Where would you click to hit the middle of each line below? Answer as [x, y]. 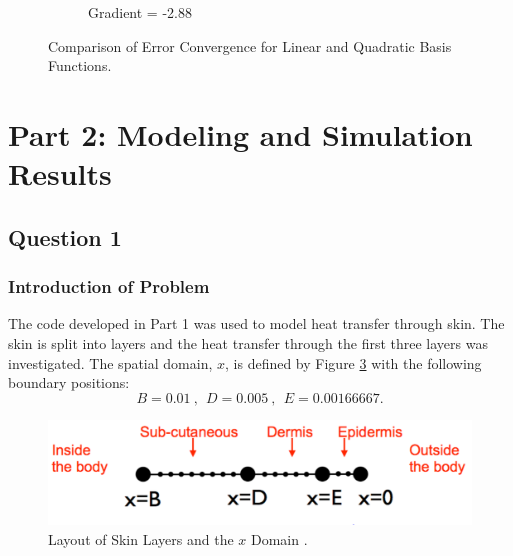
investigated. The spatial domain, [110, 362]
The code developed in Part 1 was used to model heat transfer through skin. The [256, 323]
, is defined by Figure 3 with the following [353, 362]
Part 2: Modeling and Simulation [240, 133]
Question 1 [65, 236]
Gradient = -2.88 [140, 12]
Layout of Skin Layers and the [141, 538]
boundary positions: [69, 382]
